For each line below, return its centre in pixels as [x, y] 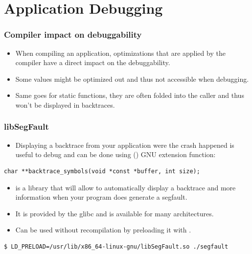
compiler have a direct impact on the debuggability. [93, 62]
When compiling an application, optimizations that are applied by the [120, 53]
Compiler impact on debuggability [73, 35]
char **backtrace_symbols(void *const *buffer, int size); [102, 171]
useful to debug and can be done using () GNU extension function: [115, 154]
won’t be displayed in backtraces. [65, 104]
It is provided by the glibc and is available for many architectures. [115, 213]
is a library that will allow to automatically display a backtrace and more [126, 187]
